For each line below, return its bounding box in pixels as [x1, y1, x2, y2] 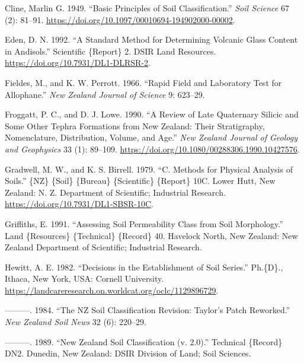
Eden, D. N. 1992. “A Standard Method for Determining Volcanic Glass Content [5, 33, 298, 46]
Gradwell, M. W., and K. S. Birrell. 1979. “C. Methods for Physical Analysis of [5, 163, 293, 175]
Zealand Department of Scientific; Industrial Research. [5, 241, 202, 253]
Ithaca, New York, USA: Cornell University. [5, 272, 164, 285]
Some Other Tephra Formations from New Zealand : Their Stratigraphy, [5, 119, 265, 132]
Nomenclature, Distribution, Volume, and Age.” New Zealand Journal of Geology [5, 131, 297, 144]
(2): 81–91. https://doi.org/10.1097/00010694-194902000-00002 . [5, 13, 235, 26]
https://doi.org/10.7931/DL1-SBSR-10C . [5, 198, 153, 210]
